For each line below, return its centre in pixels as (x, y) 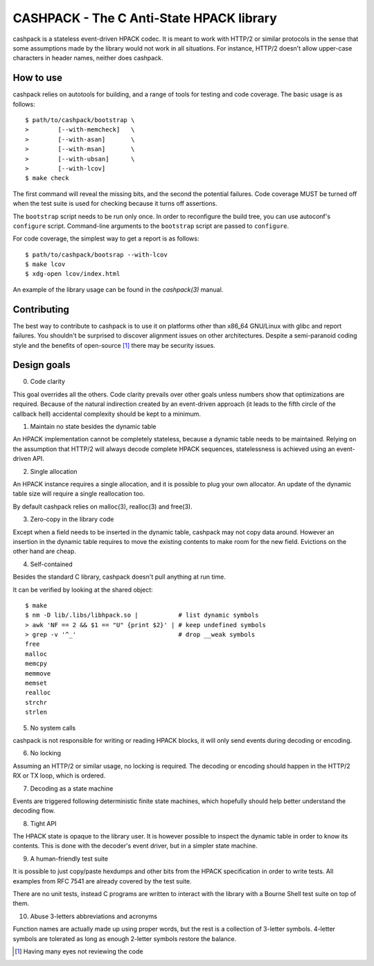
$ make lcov (45, 264)
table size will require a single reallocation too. (79, 494)
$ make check (47, 178)
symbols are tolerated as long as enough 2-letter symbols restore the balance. (125, 938)
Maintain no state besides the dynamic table (93, 427)
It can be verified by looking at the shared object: (83, 590)
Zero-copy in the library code (72, 519)
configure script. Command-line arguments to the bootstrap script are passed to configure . (151, 226)
